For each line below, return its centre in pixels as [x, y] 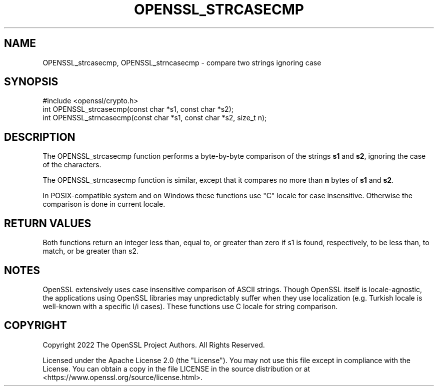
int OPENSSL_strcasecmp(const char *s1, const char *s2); [138, 109]
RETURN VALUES [48, 223]
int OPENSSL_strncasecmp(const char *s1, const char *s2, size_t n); [155, 118]
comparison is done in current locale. [104, 204]
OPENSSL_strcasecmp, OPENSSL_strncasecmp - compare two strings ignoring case [182, 62]
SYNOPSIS [31, 82]
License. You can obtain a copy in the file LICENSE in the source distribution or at [176, 369]
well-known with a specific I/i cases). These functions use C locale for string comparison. [190, 306]
